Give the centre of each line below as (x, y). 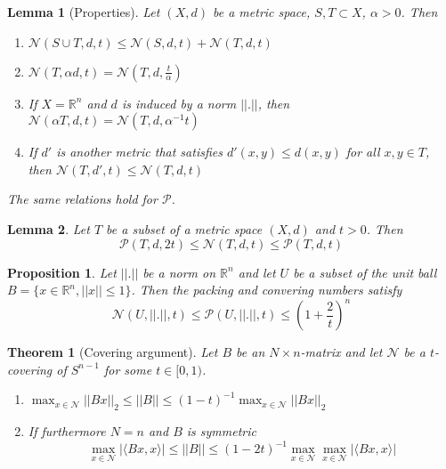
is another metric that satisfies (139, 152)
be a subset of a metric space (184, 228)
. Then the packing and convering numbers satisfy (267, 290)
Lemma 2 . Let (49, 228)
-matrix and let (341, 352)
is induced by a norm (179, 103)
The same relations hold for (82, 199)
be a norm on (179, 272)
